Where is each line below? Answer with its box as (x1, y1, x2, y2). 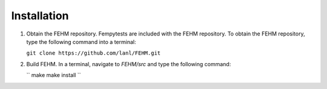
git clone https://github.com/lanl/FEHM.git (26, 50, 161, 57)
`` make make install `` (26, 72, 81, 79)
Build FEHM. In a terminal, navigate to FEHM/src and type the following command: (26, 60, 231, 67)
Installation (11, 9, 69, 22)
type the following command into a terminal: (26, 38, 136, 45)
